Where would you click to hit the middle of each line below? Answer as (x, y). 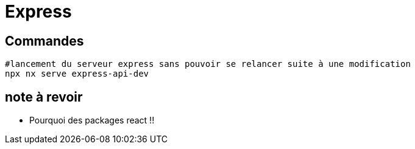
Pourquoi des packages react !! (92, 120)
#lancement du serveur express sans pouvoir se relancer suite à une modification (208, 64)
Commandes (44, 41)
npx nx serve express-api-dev (77, 74)
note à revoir (44, 97)
